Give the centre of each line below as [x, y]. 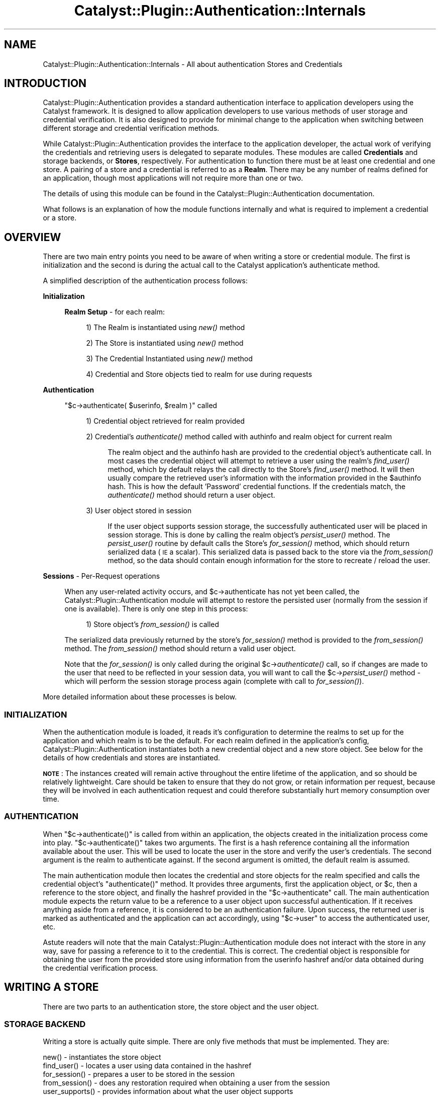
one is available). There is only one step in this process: [156, 609]
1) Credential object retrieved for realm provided [165, 421]
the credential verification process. [100, 968]
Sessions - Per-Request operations [101, 576]
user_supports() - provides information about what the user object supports [168, 1091]
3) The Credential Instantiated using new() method [170, 359]
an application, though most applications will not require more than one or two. [173, 178]
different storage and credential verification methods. [131, 128]
